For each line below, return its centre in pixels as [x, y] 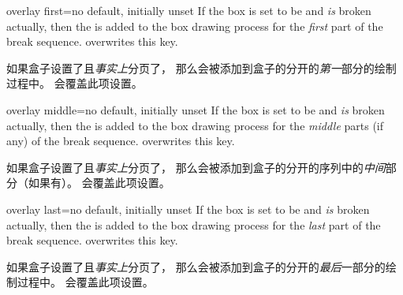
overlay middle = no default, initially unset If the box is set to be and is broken [196, 109]
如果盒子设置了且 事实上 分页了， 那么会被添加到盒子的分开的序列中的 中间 [196, 167]
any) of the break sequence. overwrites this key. [121, 141]
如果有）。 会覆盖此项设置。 [99, 183]
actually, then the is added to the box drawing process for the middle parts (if [195, 125]
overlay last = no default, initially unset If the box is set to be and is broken [188, 209]
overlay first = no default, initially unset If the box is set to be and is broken [189, 10]
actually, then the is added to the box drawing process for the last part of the [194, 224]
